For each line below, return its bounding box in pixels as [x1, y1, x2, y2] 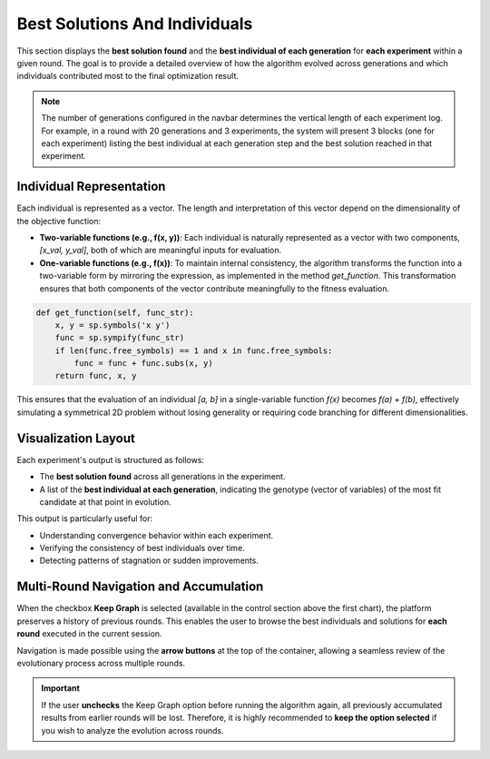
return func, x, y [54, 370, 137, 381]
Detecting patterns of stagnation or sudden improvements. [39, 555, 259, 567]
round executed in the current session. [16, 628, 162, 639]
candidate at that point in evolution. [39, 496, 171, 508]
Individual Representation [16, 179, 166, 194]
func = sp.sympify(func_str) [54, 332, 185, 343]
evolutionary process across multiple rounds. [16, 657, 186, 668]
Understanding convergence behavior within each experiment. [39, 529, 274, 540]
